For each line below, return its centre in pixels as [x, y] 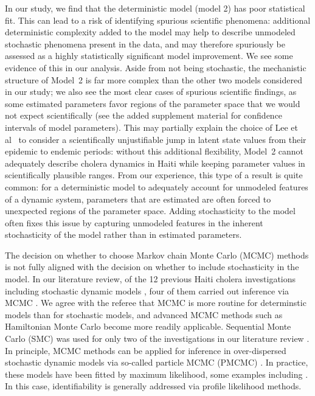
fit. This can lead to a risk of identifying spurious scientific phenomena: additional [158, 20]
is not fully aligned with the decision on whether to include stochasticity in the [152, 267]
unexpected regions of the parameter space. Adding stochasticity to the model [150, 211]
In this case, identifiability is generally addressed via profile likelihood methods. [153, 386]
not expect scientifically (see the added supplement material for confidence [144, 115]
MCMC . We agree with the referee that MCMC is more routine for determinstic [156, 303]
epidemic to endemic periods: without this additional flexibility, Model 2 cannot [154, 151]
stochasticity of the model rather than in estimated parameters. [123, 234]
